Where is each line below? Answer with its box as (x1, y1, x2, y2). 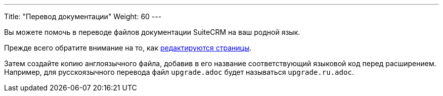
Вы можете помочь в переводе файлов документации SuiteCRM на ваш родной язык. (4, 28, 300, 36)
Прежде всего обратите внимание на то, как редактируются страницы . (4, 43, 252, 52)
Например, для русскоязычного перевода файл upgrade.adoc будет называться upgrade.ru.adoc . (4, 68, 354, 76)
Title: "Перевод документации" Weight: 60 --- (4, 12, 162, 21)
